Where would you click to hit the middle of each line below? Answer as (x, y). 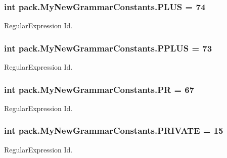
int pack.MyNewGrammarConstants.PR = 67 (99, 89)
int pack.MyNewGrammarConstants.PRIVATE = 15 (114, 130)
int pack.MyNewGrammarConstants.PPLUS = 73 (108, 48)
